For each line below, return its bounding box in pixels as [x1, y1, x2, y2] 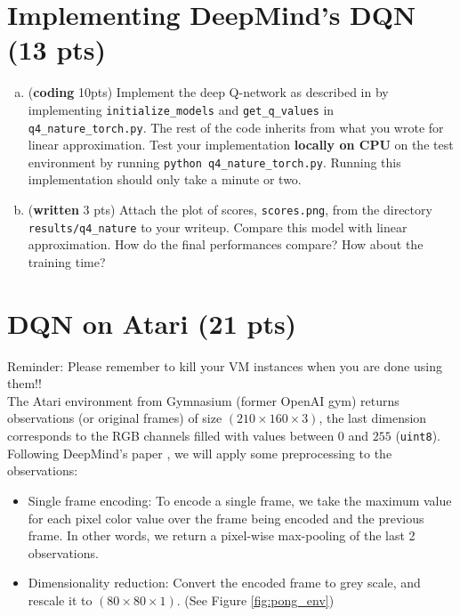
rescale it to [28, 590, 93, 609]
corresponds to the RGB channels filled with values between [7, 426, 335, 445]
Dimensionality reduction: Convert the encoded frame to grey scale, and [28, 573, 421, 592]
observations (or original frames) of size [7, 409, 222, 427]
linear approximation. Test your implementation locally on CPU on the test [28, 135, 454, 154]
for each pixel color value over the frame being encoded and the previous [28, 508, 424, 527]
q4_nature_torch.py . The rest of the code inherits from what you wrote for [28, 118, 444, 136]
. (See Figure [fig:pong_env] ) [176, 590, 335, 609]
